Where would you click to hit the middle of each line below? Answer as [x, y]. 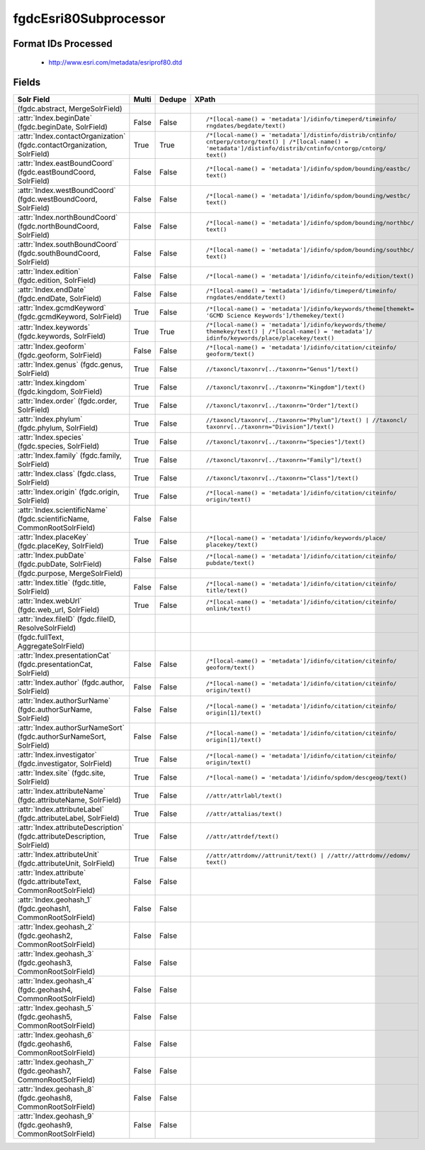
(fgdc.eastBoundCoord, [57, 172]
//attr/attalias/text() [244, 813]
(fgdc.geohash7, [45, 1071]
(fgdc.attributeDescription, [62, 836]
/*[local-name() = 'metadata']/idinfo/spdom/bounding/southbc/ [310, 250]
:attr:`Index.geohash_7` [56, 1062]
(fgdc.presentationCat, [55, 665]
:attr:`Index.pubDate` [52, 555]
